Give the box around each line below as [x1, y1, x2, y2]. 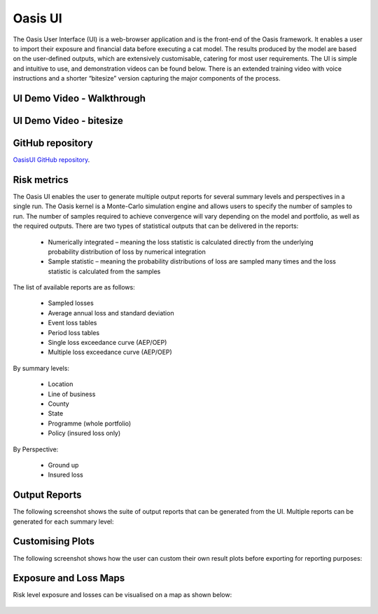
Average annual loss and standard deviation [48, 308, 174, 317]
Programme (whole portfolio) [48, 419, 132, 428]
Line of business [48, 390, 96, 398]
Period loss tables [48, 328, 100, 336]
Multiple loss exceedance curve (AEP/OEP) [48, 348, 173, 357]
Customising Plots [13, 535, 94, 547]
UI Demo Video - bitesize [13, 114, 124, 126]
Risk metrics [13, 174, 69, 186]
